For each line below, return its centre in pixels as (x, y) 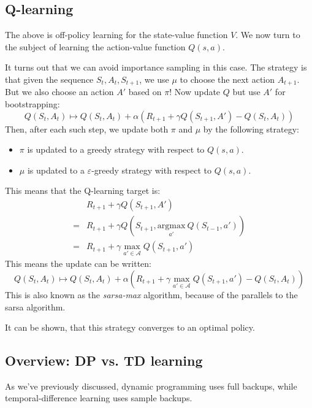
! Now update (195, 92)
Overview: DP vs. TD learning (104, 360)
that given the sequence (49, 79)
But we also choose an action (59, 92)
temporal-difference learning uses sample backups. (99, 398)
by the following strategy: (251, 129)
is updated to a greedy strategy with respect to (116, 149)
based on (145, 92)
